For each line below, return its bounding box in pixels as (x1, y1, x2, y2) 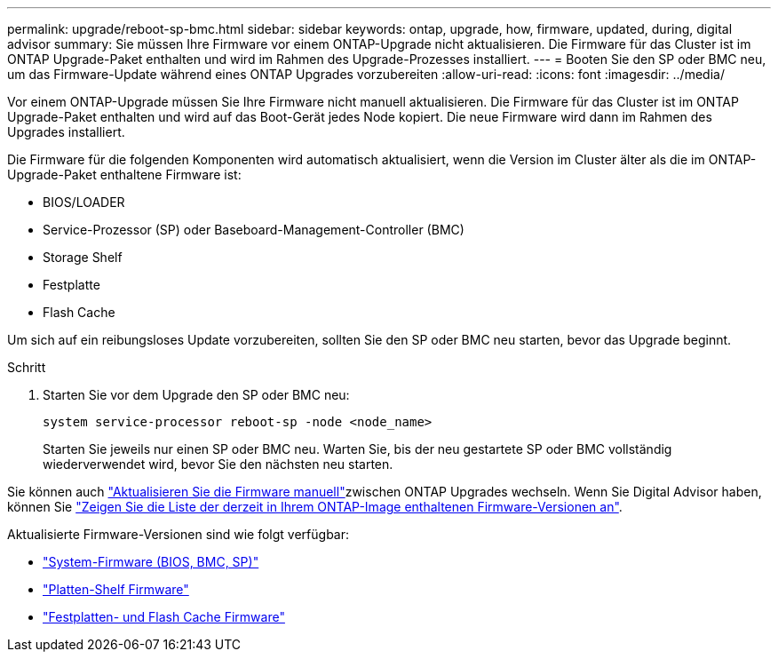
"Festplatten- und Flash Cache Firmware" (43, 609, 285, 624)
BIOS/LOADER (43, 195, 125, 210)
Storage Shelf (43, 250, 123, 265)
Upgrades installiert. (7, 124, 125, 139)
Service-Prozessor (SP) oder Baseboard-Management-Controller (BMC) (43, 222, 464, 237)
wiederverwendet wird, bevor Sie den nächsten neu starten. (43, 457, 393, 472)
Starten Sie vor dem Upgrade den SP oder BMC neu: (43, 387, 350, 402)
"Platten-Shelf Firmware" (43, 582, 189, 597)
